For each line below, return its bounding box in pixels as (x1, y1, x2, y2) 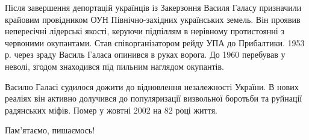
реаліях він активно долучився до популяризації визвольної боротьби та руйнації (5, 92, 302, 105)
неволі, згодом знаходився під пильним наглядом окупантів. (5, 59, 225, 72)
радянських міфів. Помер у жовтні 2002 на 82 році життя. (5, 103, 217, 116)
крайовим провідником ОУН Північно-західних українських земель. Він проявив (5, 13, 301, 25)
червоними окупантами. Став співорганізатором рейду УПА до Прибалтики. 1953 (5, 36, 305, 49)
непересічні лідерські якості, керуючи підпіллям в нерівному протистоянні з (5, 25, 284, 37)
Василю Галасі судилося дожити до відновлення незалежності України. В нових (5, 80, 299, 93)
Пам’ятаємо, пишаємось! (5, 124, 95, 136)
